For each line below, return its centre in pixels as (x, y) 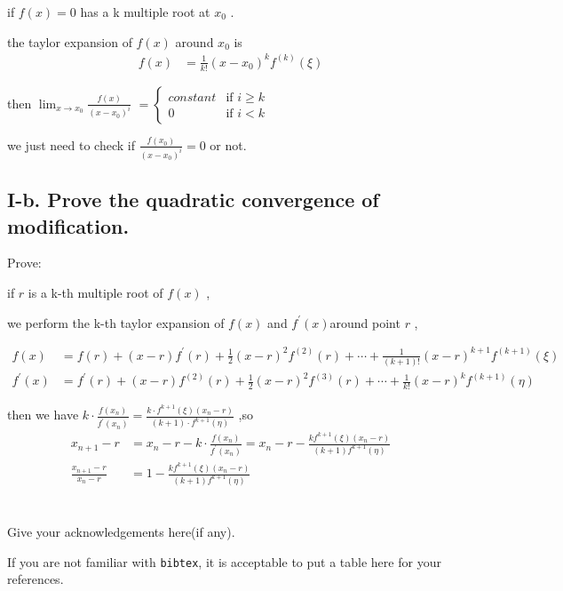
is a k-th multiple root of (95, 292)
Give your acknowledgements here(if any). (121, 532)
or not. (228, 144)
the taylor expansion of (70, 41)
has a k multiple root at (145, 12)
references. (36, 579)
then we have (43, 415)
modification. (68, 225)
